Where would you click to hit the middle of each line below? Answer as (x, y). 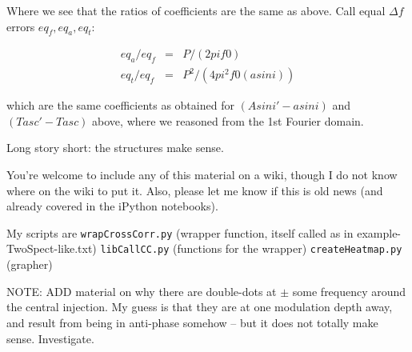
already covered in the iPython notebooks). (112, 206)
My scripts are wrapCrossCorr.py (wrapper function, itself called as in (180, 232)
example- (379, 232)
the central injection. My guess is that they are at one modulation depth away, (200, 307)
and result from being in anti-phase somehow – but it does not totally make (192, 322)
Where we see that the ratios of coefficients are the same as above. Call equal (196, 10)
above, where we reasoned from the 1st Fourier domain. (228, 120)
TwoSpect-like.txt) (52, 248)
